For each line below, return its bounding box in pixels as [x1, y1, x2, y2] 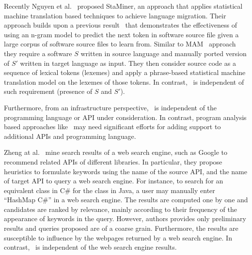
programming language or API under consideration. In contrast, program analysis [4, 112, 247, 122]
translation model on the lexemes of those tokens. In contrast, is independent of [4, 76, 244, 87]
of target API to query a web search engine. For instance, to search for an [4, 176, 223, 186]
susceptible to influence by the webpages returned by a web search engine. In [4, 232, 232, 242]
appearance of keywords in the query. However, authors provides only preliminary [4, 213, 246, 224]
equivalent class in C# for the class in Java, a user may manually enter [4, 185, 215, 195]
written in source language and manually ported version [80, 48, 247, 58]
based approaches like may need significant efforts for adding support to [4, 121, 221, 132]
